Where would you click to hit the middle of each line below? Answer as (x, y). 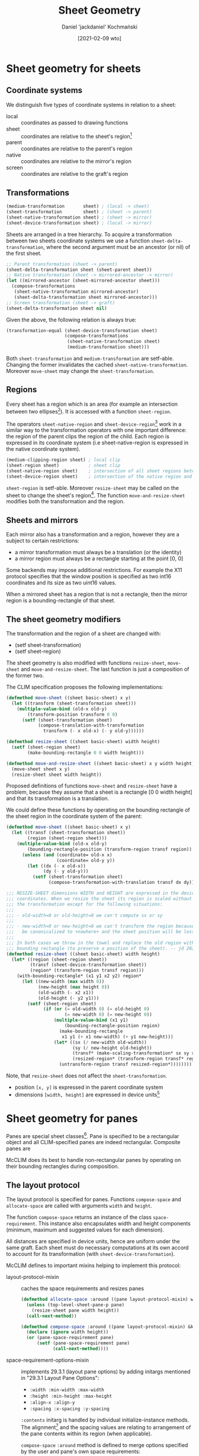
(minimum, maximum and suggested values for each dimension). (85, 1230)
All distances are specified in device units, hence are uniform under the (93, 1242)
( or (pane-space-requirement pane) (70, 1338)
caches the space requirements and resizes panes (82, 1288)
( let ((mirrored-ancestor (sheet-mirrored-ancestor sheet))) (83, 281)
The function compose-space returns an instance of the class (79, 1217)
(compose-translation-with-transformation (91, 725)
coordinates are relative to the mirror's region (76, 162)
